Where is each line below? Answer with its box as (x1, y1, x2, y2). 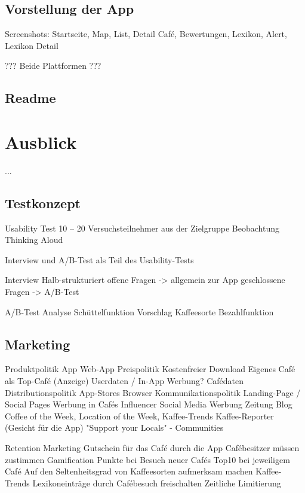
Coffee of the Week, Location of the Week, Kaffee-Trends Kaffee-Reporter (5, 409, 274, 422)
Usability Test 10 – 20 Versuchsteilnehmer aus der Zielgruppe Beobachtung (5, 221, 279, 234)
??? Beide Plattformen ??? (5, 59, 101, 72)
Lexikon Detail (5, 39, 58, 51)
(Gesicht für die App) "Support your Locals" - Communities (5, 421, 224, 434)
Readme (5, 89, 56, 107)
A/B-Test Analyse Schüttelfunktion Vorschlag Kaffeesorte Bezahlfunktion (5, 305, 274, 318)
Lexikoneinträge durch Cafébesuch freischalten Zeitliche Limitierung (32, 476, 281, 489)
